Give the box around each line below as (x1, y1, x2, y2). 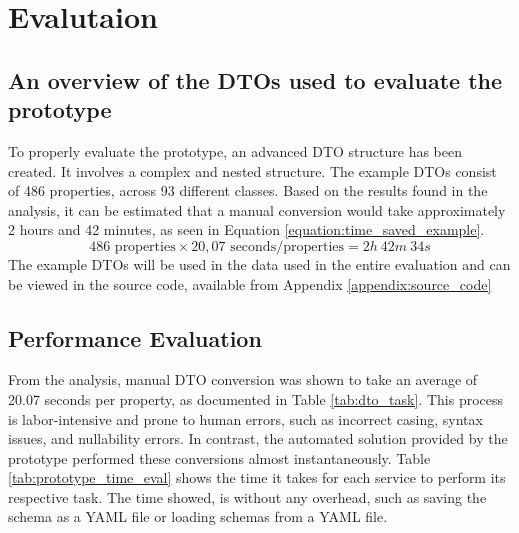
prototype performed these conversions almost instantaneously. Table (8, 447, 431, 468)
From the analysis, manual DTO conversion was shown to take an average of (8, 369, 478, 390)
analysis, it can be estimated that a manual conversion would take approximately (8, 199, 506, 220)
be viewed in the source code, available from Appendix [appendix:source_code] (8, 273, 492, 294)
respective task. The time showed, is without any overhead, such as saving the (8, 486, 487, 507)
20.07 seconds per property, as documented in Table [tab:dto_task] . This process (8, 388, 504, 409)
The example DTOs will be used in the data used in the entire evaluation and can (8, 253, 511, 274)
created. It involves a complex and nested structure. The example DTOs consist (8, 160, 497, 181)
